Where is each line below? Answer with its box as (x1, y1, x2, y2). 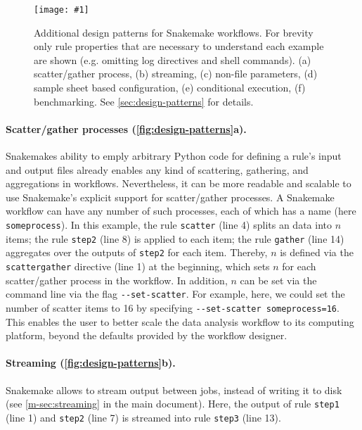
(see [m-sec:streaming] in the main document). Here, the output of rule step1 (6, 396, 340, 411)
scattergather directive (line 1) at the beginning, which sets (6, 258, 270, 273)
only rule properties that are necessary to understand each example (34, 39, 324, 53)
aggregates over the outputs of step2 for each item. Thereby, (6, 245, 268, 260)
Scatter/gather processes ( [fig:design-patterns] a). (6, 121, 247, 136)
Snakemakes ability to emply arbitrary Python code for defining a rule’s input (6, 148, 342, 163)
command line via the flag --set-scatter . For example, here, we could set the (6, 286, 345, 301)
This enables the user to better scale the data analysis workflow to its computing (6, 314, 354, 329)
